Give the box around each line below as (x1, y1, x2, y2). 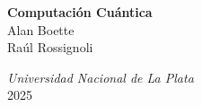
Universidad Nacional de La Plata (7, 67, 194, 86)
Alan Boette (7, 20, 75, 39)
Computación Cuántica (7, 3, 153, 21)
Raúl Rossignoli (7, 38, 93, 57)
